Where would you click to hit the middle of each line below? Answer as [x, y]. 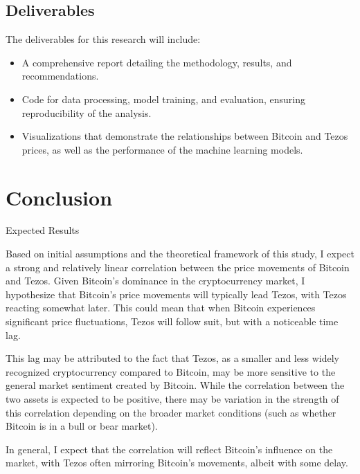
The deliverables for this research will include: [103, 39]
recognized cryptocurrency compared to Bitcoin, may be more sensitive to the [171, 371]
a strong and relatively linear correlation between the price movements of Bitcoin [178, 267]
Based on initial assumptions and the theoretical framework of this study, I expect [180, 254]
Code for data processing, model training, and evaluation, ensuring [163, 99]
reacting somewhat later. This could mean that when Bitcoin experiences [161, 308]
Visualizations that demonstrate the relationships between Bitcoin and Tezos [185, 136]
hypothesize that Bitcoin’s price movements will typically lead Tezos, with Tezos [176, 294]
